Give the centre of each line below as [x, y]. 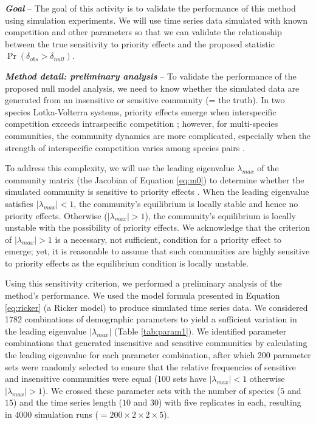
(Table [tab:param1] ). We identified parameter [201, 331]
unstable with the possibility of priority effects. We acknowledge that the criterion [158, 227]
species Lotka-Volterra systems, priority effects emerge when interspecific [141, 111]
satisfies [19, 203]
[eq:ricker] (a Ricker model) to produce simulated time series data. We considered [156, 307]
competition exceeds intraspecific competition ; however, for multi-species [142, 124]
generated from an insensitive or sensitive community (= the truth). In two [145, 100]
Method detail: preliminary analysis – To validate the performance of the [151, 76]
